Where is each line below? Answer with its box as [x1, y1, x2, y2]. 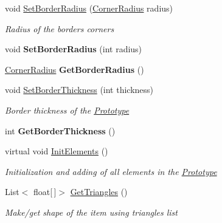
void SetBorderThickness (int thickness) [5, 83, 154, 96]
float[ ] [33, 185, 57, 198]
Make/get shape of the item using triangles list [5, 205, 178, 218]
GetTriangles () [70, 185, 128, 198]
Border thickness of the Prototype [5, 103, 130, 116]
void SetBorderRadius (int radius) [5, 43, 142, 55]
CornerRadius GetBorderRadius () [5, 63, 144, 75]
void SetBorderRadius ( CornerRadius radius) [5, 2, 173, 14]
